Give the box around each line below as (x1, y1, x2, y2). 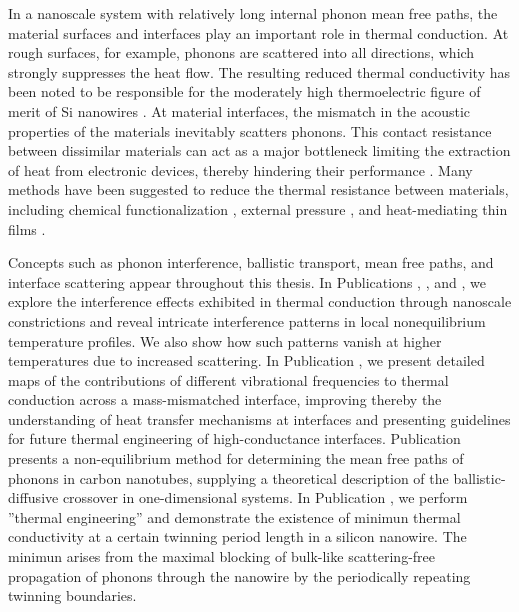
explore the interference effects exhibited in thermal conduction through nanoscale (8, 291, 512, 312)
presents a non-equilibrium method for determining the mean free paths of (8, 448, 464, 469)
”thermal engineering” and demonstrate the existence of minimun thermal (8, 506, 461, 527)
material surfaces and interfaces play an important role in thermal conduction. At (8, 22, 509, 43)
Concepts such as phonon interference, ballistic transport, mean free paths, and (8, 252, 494, 273)
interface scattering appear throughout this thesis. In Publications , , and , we (8, 271, 486, 292)
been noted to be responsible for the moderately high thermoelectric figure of (8, 81, 481, 102)
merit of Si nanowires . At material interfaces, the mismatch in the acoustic (8, 100, 471, 121)
